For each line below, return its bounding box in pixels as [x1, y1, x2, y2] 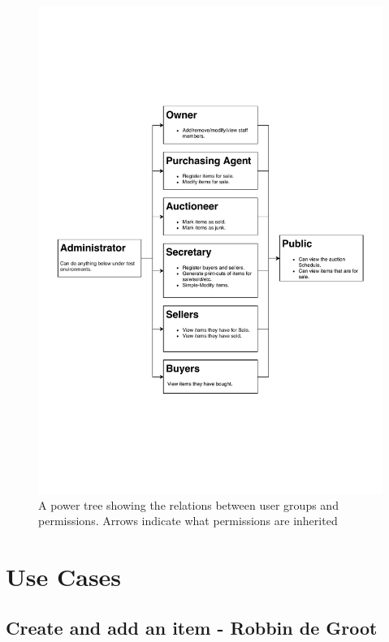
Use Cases [6, 559, 122, 592]
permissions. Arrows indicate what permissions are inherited [38, 512, 338, 529]
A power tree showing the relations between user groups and [38, 496, 339, 513]
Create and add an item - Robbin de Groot [6, 615, 378, 640]
